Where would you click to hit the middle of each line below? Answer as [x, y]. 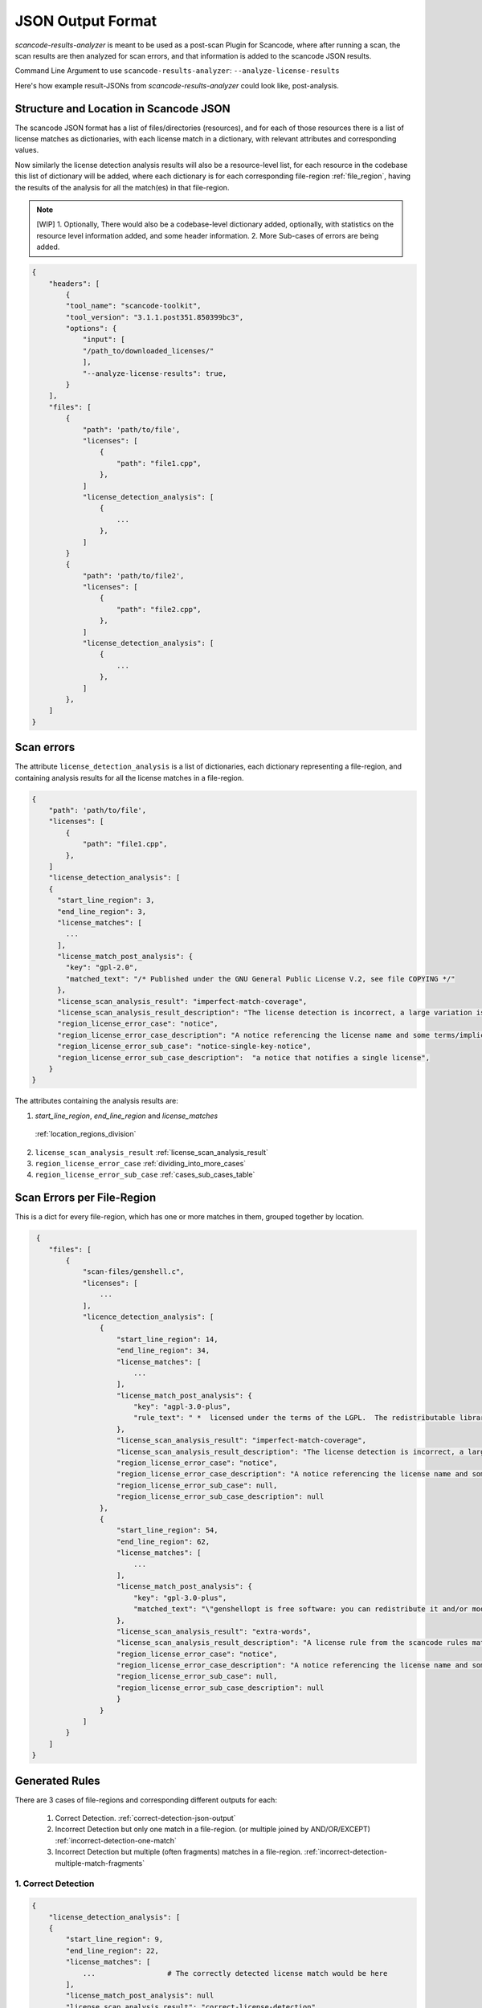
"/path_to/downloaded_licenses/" [148, 351]
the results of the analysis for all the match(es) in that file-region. [122, 187]
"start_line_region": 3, [106, 900]
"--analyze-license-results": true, [155, 373]
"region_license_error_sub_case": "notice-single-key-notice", [184, 1047]
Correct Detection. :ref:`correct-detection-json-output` [145, 1818]
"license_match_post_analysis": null [140, 1996]
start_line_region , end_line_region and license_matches [127, 1116]
